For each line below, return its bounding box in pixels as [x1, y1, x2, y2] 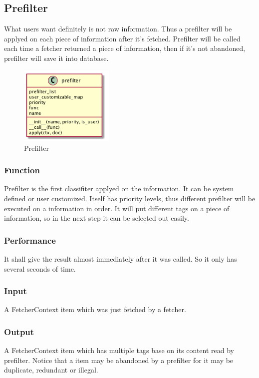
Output [4, 325, 34, 338]
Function [4, 164, 40, 176]
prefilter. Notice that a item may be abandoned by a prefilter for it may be [4, 355, 234, 365]
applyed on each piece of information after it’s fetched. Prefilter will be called [4, 33, 241, 43]
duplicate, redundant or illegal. [4, 365, 98, 375]
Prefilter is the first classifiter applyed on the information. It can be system [4, 183, 234, 194]
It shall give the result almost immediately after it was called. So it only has [4, 253, 237, 264]
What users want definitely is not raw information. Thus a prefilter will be [4, 23, 232, 34]
